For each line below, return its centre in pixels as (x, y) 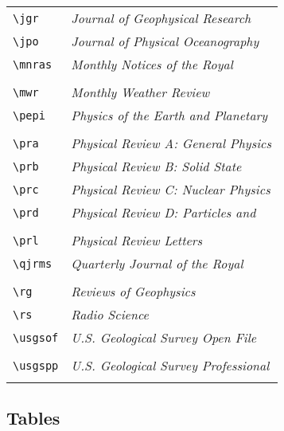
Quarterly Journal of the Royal (157, 263)
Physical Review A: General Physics (171, 143)
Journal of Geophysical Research (161, 18)
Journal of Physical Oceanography (165, 41)
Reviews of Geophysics (133, 291)
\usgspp (36, 365)
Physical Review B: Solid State (156, 166)
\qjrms (33, 263)
